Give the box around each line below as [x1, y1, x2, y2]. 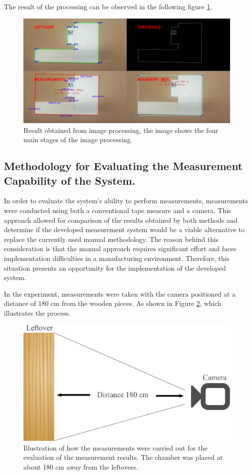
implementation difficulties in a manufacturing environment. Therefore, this [4, 253, 230, 263]
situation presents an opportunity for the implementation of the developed [4, 262, 226, 273]
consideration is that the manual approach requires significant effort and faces [4, 243, 236, 254]
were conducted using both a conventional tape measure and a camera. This [4, 205, 231, 216]
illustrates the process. [4, 307, 71, 318]
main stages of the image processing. [23, 134, 133, 145]
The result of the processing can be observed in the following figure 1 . [4, 1, 213, 11]
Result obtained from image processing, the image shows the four [23, 125, 218, 135]
